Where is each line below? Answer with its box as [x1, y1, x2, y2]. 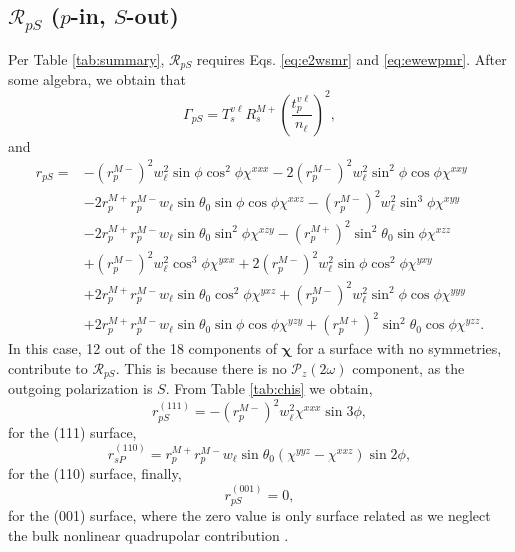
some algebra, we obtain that [8, 69, 186, 90]
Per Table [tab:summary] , [8, 48, 165, 69]
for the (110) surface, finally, [8, 463, 182, 484]
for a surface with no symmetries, [296, 338, 502, 359]
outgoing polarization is [8, 378, 153, 399]
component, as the [352, 357, 465, 378]
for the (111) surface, [8, 422, 137, 443]
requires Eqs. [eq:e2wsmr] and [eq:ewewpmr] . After [196, 48, 507, 69]
